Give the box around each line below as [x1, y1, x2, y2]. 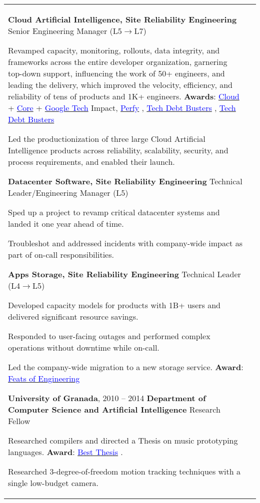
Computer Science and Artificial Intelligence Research [8, 404, 220, 415]
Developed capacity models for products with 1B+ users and [8, 299, 220, 311]
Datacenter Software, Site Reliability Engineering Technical [8, 175, 242, 187]
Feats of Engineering [8, 373, 80, 384]
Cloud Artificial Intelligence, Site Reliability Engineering [8, 13, 237, 25]
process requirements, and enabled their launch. [8, 156, 175, 167]
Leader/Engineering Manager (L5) [8, 187, 128, 198]
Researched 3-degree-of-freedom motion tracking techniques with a [8, 466, 240, 477]
